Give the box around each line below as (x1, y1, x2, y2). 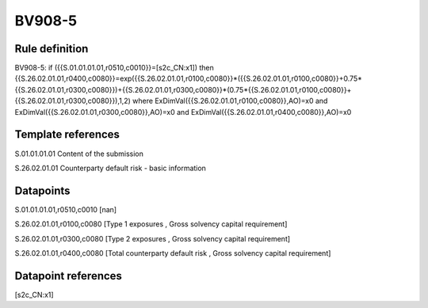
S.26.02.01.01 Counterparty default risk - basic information (14, 163, 206, 173)
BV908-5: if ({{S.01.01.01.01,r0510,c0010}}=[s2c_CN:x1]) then (14, 63, 214, 73)
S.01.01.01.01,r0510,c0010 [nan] (14, 204, 117, 214)
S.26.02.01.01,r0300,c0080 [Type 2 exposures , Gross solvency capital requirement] (14, 234, 291, 243)
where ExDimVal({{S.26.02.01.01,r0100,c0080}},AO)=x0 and (132, 96, 328, 106)
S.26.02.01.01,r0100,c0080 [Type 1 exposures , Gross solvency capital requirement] (14, 219, 288, 229)
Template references (14, 127, 120, 142)
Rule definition (14, 42, 89, 55)
